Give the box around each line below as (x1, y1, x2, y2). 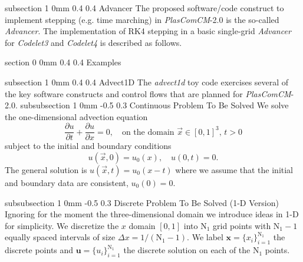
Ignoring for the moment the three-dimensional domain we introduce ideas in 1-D (5, 208, 299, 220)
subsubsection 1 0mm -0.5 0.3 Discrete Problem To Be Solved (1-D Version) (5, 196, 279, 208)
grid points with (213, 219, 271, 231)
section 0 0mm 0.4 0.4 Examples (5, 56, 121, 68)
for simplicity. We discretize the (5, 219, 119, 231)
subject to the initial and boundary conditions (5, 140, 172, 152)
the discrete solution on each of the (123, 244, 251, 256)
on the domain (121, 128, 174, 137)
